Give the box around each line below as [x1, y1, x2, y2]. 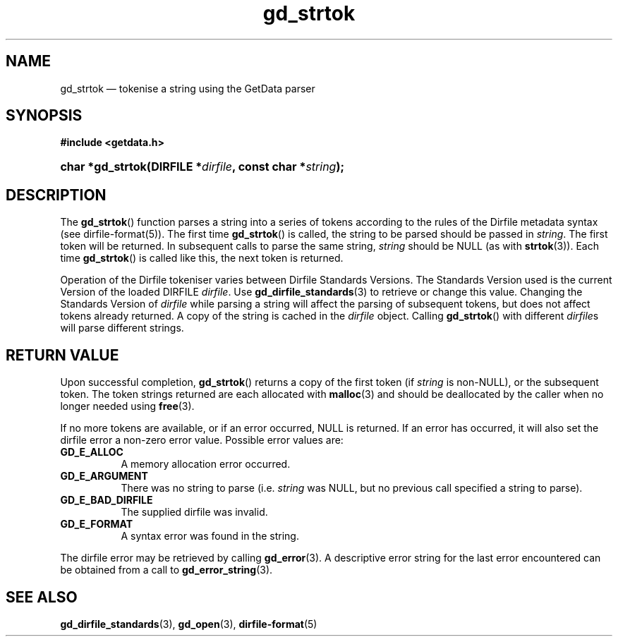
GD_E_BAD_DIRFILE [60, 494, 153, 507]
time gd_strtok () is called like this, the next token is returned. [60, 252, 344, 265]
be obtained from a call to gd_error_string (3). [60, 564, 273, 576]
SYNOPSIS [6, 107, 83, 125]
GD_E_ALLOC [60, 446, 123, 459]
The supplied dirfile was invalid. [121, 506, 268, 519]
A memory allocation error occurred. [121, 458, 291, 471]
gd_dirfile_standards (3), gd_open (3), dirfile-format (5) [60, 617, 317, 630]
